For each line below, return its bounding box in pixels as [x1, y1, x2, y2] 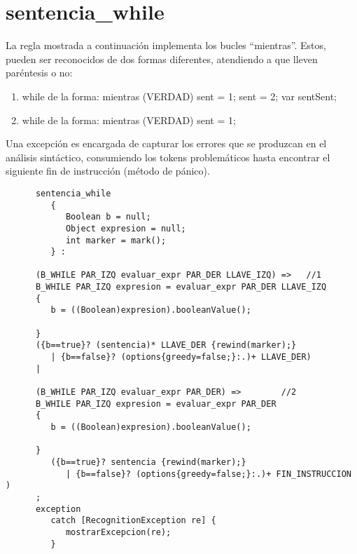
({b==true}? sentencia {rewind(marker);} [50, 457, 246, 467]
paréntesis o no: [6, 65, 73, 80]
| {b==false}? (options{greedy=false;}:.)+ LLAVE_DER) [50, 352, 311, 363]
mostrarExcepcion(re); [65, 527, 171, 537]
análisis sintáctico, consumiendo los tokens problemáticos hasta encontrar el [6, 149, 330, 164]
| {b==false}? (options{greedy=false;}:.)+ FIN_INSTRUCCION [65, 468, 351, 479]
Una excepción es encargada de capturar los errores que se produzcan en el [6, 136, 327, 151]
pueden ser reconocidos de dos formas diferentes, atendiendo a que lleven [6, 51, 318, 66]
